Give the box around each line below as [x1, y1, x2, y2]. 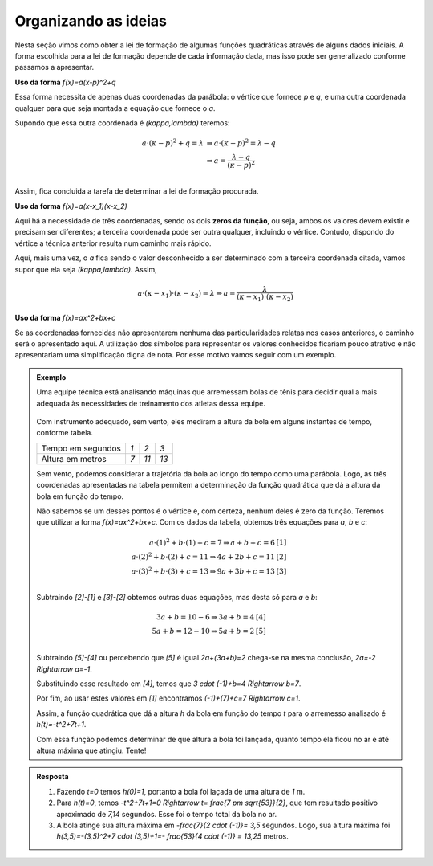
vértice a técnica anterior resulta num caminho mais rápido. [14, 238, 212, 248]
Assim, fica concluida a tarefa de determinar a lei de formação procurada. [14, 186, 259, 196]
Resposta [36, 772, 69, 782]
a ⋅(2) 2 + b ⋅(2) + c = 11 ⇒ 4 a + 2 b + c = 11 [131, 551, 276, 562]
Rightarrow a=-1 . [36, 664, 92, 674]
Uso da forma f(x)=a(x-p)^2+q [14, 77, 116, 87]
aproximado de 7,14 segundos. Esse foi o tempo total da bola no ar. [56, 809, 277, 819]
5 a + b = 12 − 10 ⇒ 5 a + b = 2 [152, 627, 255, 636]
